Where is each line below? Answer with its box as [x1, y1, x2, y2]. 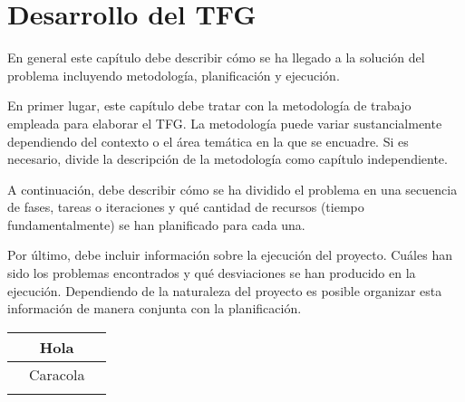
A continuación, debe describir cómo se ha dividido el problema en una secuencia [7, 179, 458, 198]
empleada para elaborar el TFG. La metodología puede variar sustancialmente [7, 113, 442, 132]
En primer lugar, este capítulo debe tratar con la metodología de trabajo [7, 96, 412, 115]
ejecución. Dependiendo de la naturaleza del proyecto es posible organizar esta [7, 281, 442, 300]
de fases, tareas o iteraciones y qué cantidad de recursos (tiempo [7, 197, 364, 216]
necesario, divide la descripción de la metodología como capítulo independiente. [7, 149, 448, 168]
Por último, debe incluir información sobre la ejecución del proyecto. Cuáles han [7, 245, 452, 264]
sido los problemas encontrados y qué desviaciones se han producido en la [7, 263, 416, 282]
